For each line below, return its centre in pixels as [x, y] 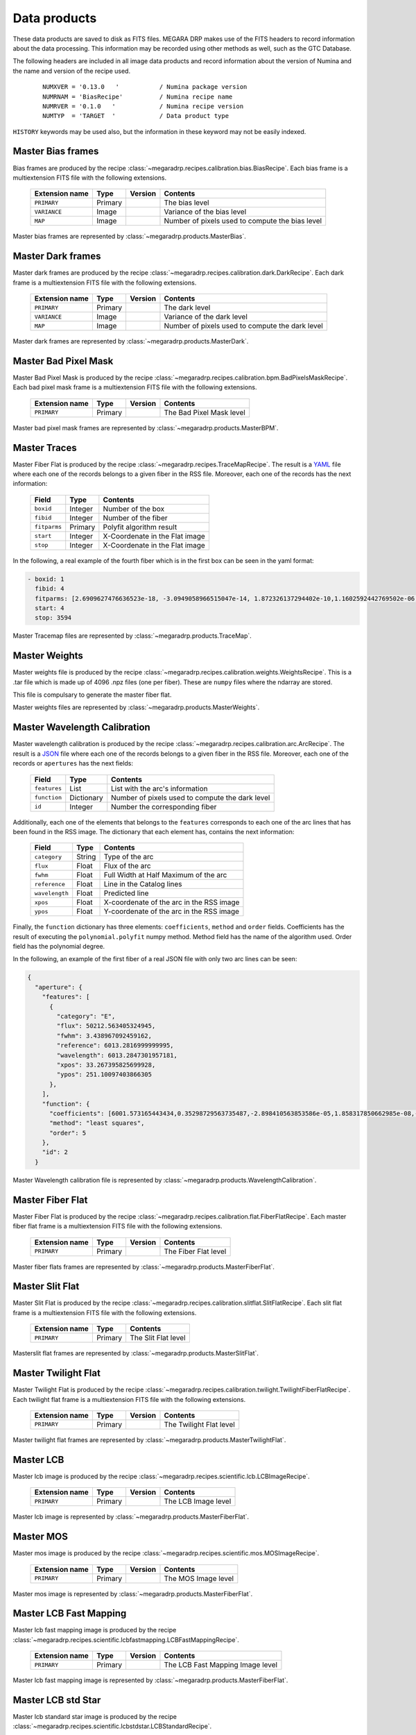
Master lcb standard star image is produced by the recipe [95, 1717]
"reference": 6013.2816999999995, [115, 1046]
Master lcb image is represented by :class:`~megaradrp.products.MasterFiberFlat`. [131, 1517]
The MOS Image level [199, 1578]
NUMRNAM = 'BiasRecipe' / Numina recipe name [138, 96]
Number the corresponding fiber [164, 806]
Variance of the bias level [205, 212]
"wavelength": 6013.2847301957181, [117, 1055]
